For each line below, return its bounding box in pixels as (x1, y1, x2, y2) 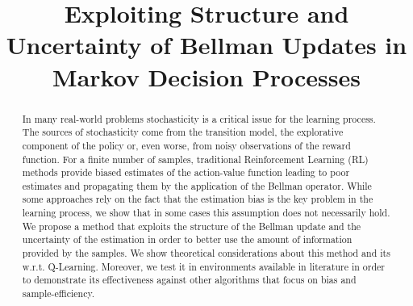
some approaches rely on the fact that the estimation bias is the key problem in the (22, 192, 373, 206)
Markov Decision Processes (52, 60, 361, 93)
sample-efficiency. (22, 287, 95, 300)
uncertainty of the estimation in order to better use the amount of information (22, 233, 353, 246)
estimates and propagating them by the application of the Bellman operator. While (22, 178, 372, 192)
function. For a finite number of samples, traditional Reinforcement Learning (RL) (22, 152, 369, 166)
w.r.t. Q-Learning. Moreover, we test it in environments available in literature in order (22, 259, 385, 273)
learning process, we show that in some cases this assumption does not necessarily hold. (22, 206, 390, 220)
